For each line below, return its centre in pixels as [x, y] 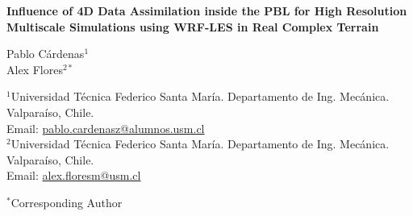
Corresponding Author [67, 202]
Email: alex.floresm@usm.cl [74, 175]
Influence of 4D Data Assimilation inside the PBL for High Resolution [207, 10]
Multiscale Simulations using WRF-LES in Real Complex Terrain [193, 26]
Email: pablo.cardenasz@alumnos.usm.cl [106, 128]
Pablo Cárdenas [46, 54]
